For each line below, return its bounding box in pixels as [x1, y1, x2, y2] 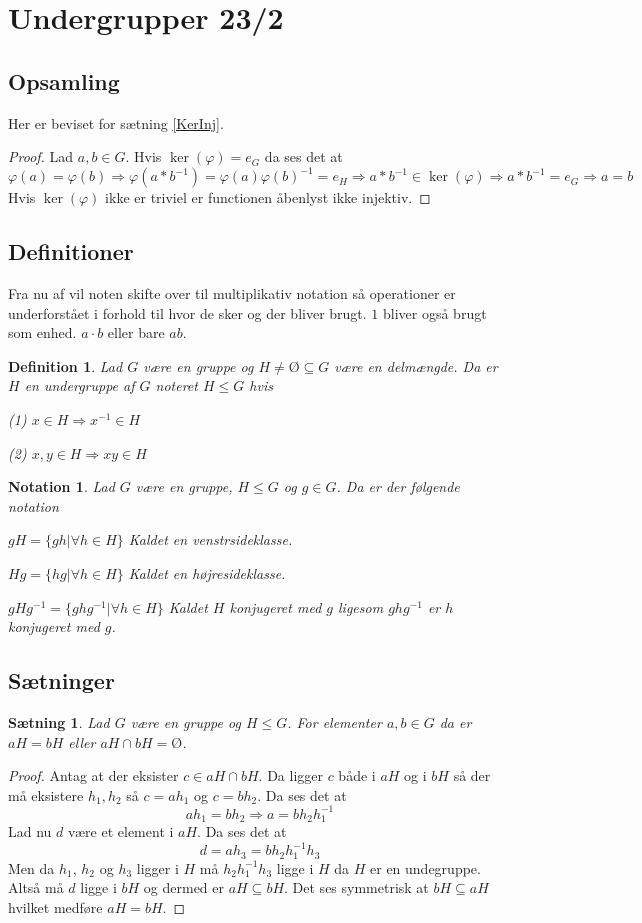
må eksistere [8, 784, 84, 805]
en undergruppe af [24, 375, 135, 396]
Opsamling [8, 65, 120, 96]
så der [453, 765, 491, 786]
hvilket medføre [8, 897, 103, 918]
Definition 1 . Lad [8, 355, 123, 376]
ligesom [338, 596, 384, 617]
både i [338, 765, 376, 786]
